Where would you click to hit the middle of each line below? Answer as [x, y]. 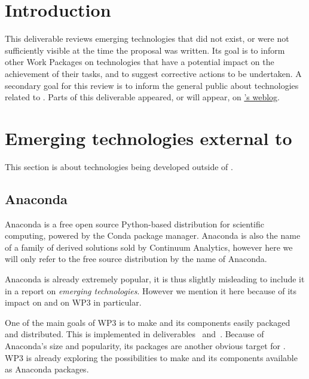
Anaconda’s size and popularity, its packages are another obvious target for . [145, 345]
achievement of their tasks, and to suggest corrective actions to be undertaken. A [153, 73]
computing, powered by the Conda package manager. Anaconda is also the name [153, 235]
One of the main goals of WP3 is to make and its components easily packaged [148, 322]
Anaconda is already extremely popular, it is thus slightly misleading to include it [155, 278]
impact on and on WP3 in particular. [73, 302]
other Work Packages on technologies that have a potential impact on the [140, 62]
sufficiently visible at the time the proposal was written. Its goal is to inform [145, 50]
